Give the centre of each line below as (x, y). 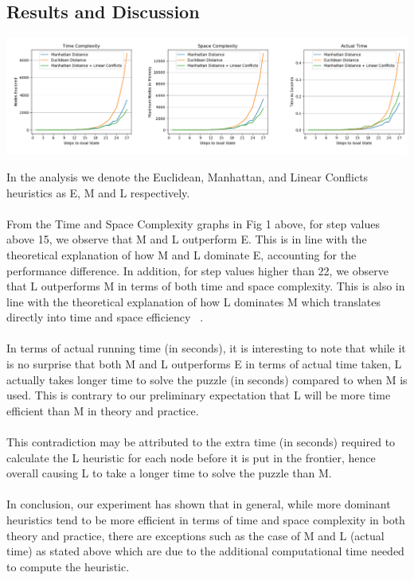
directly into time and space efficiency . (105, 317)
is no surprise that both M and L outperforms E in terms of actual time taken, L (204, 364)
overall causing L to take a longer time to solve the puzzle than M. (169, 473)
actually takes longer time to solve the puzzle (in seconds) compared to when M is (207, 379)
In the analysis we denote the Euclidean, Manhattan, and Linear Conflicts (187, 176)
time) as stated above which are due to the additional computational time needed (205, 551)
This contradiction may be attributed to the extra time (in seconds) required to (201, 442)
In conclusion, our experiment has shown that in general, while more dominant (199, 504)
